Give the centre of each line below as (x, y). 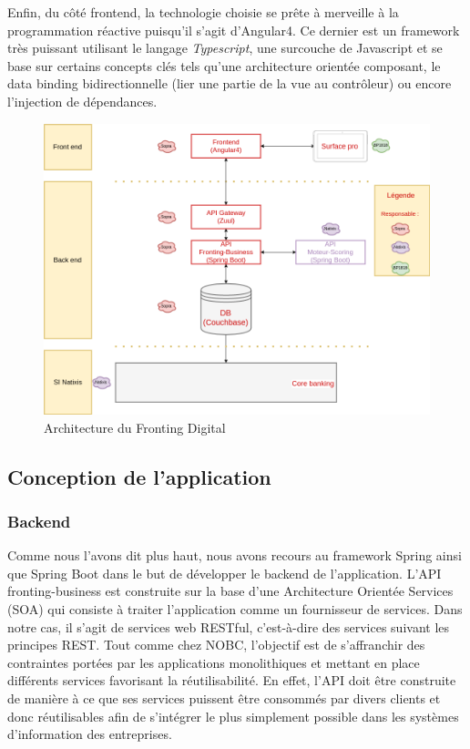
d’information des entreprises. (90, 734)
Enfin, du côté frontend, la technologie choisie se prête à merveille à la (203, 12)
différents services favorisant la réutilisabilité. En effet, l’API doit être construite (232, 680)
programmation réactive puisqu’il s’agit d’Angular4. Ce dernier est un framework (234, 30)
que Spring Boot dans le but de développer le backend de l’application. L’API (225, 573)
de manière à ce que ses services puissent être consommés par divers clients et (224, 698)
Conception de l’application (139, 476)
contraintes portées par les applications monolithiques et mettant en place (214, 662)
